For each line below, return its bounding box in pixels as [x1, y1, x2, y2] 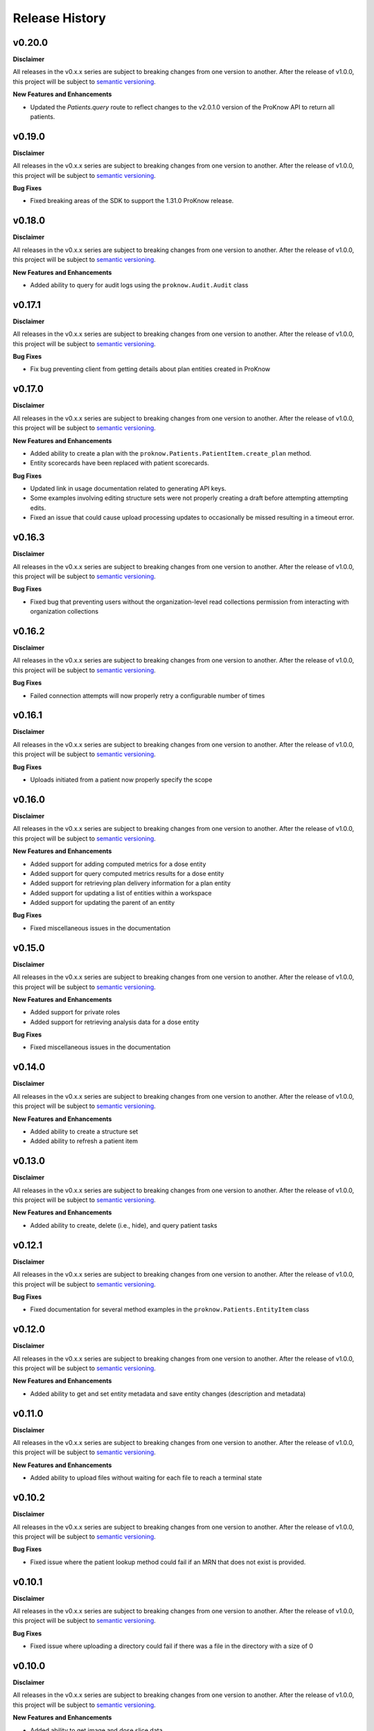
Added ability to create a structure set [30, 1127, 139, 1136]
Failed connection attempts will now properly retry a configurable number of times [30, 691, 265, 699]
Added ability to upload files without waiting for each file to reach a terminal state [30, 1473, 262, 1482]
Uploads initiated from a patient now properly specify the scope [30, 775, 213, 784]
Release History [12, 10, 107, 26]
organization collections [30, 607, 99, 616]
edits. [30, 503, 46, 512]
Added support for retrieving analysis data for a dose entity [30, 1018, 199, 1026]
